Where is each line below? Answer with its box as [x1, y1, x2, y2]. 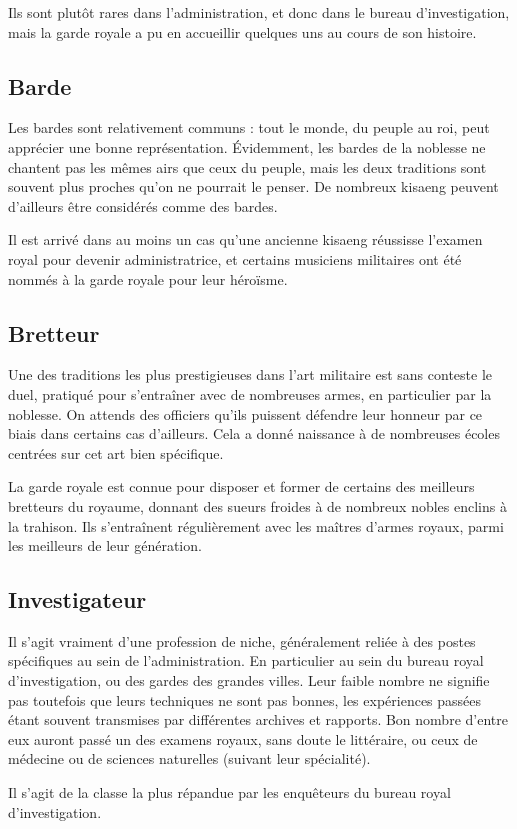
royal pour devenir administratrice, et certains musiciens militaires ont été [8, 248, 462, 269]
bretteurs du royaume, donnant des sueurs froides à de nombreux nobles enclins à [8, 495, 507, 516]
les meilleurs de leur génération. [8, 535, 202, 556]
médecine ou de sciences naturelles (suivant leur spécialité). [8, 748, 371, 769]
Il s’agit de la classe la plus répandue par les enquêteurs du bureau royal [8, 782, 451, 803]
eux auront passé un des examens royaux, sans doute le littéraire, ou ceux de [8, 728, 478, 749]
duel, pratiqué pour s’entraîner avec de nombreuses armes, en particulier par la [8, 383, 492, 404]
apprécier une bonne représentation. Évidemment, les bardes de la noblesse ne [8, 136, 486, 157]
